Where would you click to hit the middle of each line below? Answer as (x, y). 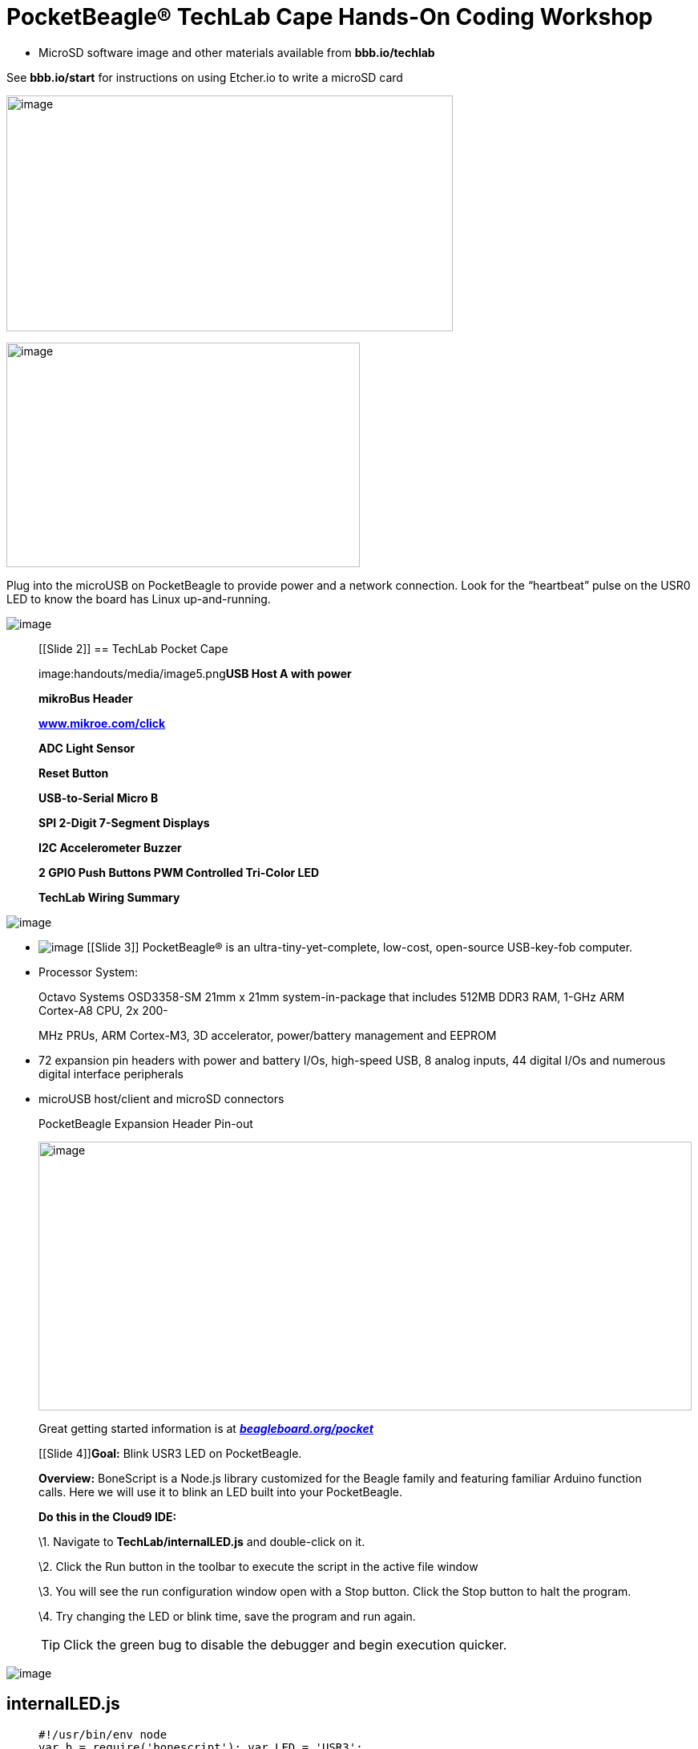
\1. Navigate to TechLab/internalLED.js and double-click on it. (202, 1541)
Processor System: (89, 972)
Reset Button (74, 773)
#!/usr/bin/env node (103, 1734)
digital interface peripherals (111, 1073)
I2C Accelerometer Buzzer (110, 847)
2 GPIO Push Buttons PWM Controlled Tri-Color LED (179, 872)
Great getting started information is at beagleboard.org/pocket (206, 1428)
